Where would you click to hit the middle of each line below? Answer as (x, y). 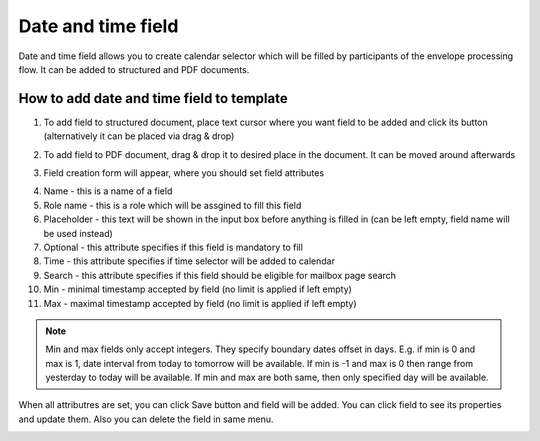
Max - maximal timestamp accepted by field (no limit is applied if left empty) (200, 303)
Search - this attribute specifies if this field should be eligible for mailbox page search (220, 275)
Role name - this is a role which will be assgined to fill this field (172, 205)
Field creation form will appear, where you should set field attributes (184, 173)
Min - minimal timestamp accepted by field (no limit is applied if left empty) (197, 289)
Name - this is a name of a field (108, 191)
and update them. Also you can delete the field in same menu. (146, 419)
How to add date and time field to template (153, 98)
